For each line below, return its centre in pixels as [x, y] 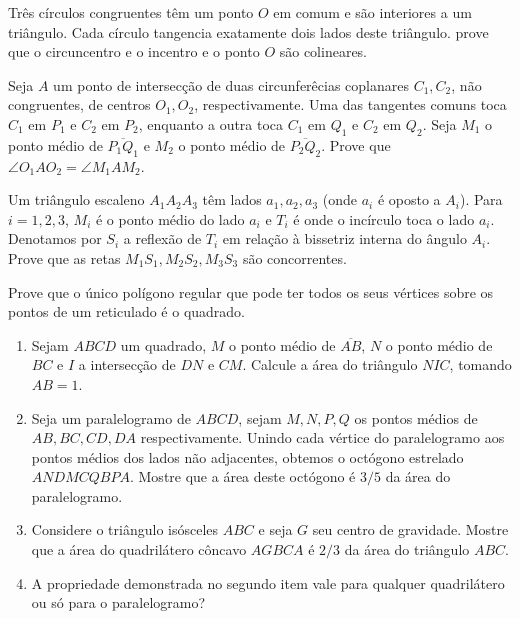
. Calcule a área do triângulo [330, 364]
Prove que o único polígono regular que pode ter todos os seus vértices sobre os [251, 291]
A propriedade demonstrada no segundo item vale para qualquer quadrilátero [268, 582]
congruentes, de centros [79, 104]
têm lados [232, 199]
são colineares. [323, 51]
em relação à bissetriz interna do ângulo [344, 238]
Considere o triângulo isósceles [125, 529]
